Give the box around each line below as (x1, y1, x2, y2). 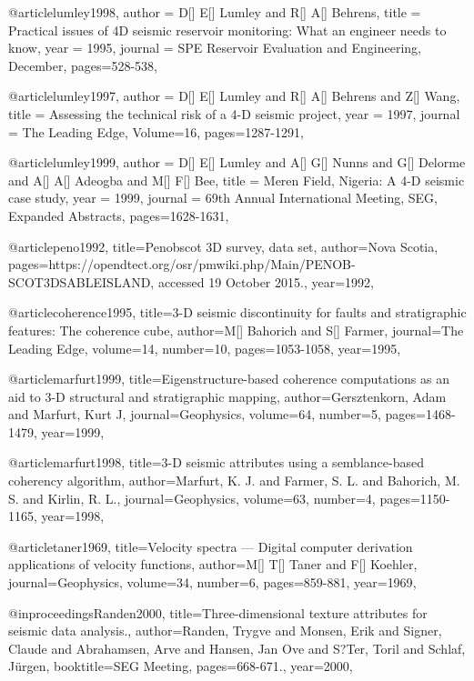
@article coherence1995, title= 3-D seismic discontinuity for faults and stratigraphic (8, 303, 467, 322)
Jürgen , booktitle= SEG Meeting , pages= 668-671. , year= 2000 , (8, 656, 353, 676)
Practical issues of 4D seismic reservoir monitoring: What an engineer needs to (8, 20, 447, 39)
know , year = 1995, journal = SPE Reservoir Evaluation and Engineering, (8, 38, 421, 57)
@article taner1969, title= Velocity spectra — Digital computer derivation (8, 536, 413, 556)
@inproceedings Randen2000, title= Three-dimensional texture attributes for (8, 603, 428, 622)
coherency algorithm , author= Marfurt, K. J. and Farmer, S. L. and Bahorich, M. (8, 471, 460, 490)
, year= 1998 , (34, 506, 105, 526)
